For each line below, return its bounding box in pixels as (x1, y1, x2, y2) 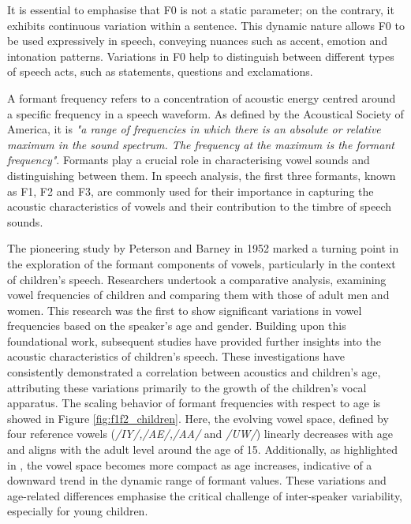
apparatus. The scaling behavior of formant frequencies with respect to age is (7, 395, 381, 411)
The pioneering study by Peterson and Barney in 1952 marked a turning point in (7, 240, 399, 256)
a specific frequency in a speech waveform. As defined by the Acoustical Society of (7, 105, 404, 122)
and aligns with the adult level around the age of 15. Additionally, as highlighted (7, 441, 398, 458)
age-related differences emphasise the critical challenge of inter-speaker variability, (7, 487, 403, 503)
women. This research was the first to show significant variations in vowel (7, 301, 362, 318)
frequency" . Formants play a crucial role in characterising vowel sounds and (7, 152, 370, 168)
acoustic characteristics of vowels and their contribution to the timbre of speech (7, 198, 392, 215)
